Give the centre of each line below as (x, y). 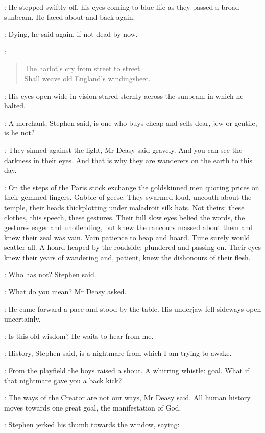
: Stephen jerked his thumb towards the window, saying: (92, 425)
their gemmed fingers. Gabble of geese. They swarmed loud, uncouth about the (128, 197)
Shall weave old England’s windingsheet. (87, 78)
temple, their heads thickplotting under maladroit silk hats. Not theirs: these (124, 207)
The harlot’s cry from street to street (82, 68)
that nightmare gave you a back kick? (63, 380)
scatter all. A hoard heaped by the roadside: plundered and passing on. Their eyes (133, 247)
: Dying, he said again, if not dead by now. (71, 34)
